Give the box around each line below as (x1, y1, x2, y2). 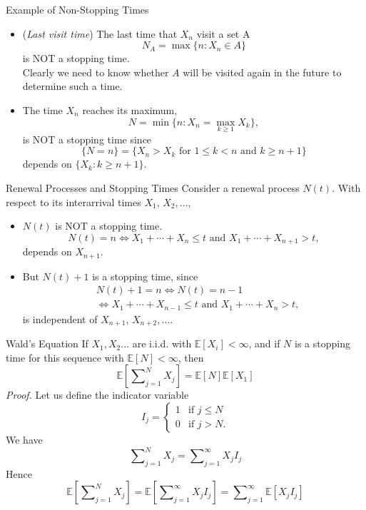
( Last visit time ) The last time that (22, 26, 178, 41)
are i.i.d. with (132, 336, 192, 351)
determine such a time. (22, 78, 123, 93)
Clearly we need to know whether (22, 64, 169, 79)
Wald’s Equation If (6, 336, 88, 351)
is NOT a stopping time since (22, 131, 152, 146)
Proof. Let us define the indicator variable (6, 387, 189, 402)
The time (22, 102, 63, 117)
